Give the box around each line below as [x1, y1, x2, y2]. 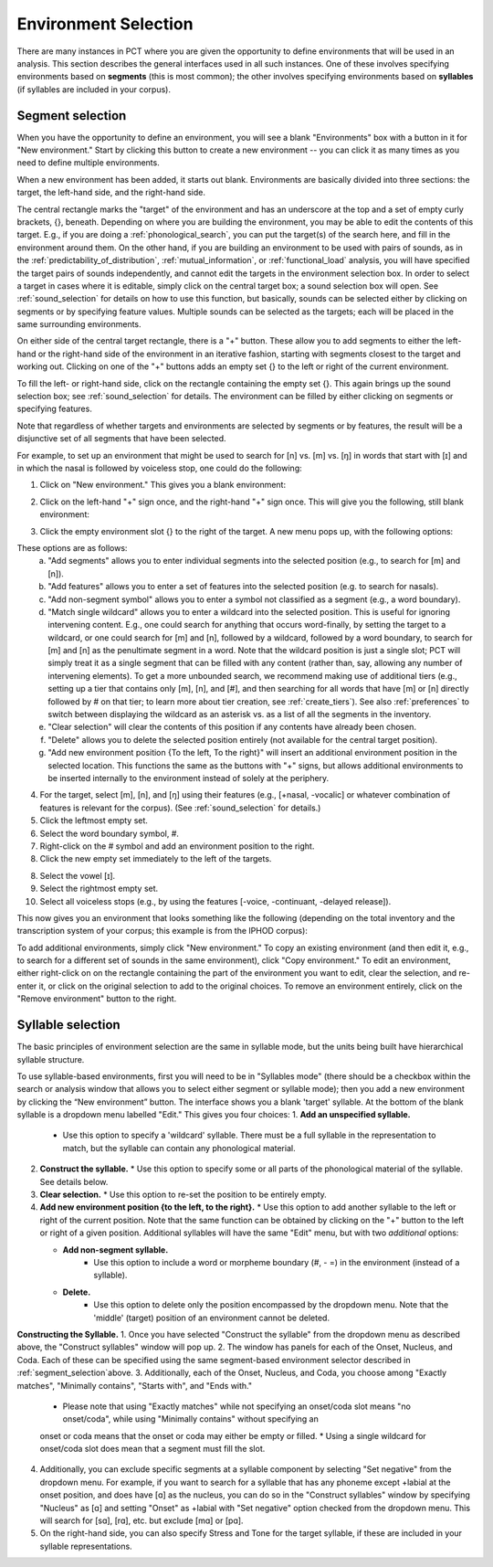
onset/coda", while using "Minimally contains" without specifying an [62, 1413, 319, 1424]
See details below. [39, 1176, 109, 1187]
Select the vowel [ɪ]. [39, 870, 116, 881]
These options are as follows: [16, 542, 128, 553]
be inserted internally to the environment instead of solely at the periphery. [47, 772, 330, 783]
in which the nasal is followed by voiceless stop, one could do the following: [16, 462, 303, 473]
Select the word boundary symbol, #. [39, 828, 180, 839]
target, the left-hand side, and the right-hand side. [16, 187, 205, 198]
